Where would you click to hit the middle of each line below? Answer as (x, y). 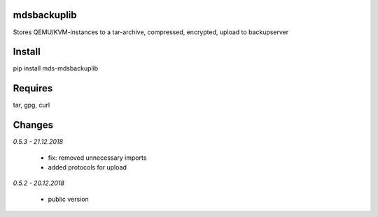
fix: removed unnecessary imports (97, 158)
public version (68, 199)
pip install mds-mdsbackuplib (56, 68)
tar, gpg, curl (31, 105)
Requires (33, 88)
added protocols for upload (87, 167)
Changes (33, 125)
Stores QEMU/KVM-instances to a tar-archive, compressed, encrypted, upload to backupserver (151, 32)
